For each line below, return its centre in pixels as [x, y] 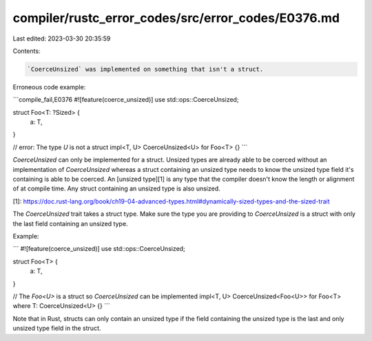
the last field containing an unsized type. [70, 223]
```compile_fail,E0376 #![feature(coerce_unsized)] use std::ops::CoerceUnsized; [126, 100]
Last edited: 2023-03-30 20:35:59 [62, 38]
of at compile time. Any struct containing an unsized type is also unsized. [116, 188]
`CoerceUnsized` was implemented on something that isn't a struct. [145, 69]
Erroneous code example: [49, 87]
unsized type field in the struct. [57, 328]
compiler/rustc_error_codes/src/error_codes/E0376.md [176, 18]
